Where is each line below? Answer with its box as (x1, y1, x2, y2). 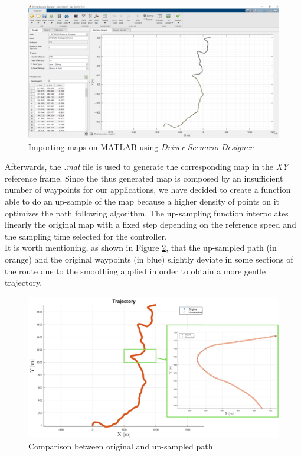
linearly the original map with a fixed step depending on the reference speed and (5, 218, 296, 231)
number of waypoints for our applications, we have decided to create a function (5, 183, 291, 196)
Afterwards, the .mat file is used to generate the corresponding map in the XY (5, 160, 289, 173)
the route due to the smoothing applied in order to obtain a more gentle (5, 264, 266, 277)
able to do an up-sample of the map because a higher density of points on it (5, 195, 280, 208)
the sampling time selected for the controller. (5, 229, 167, 242)
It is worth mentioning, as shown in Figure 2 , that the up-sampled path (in (5, 241, 277, 254)
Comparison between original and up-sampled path (28, 439, 213, 452)
